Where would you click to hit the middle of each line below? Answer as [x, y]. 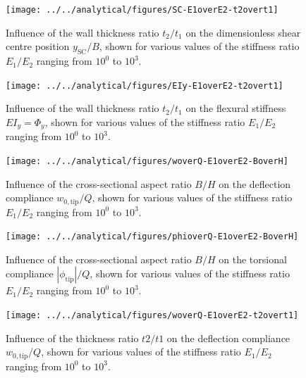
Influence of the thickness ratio [72, 338]
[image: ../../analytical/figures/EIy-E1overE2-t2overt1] [145, 86]
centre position [38, 46]
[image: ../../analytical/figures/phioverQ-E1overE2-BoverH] [152, 237]
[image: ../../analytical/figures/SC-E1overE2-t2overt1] [142, 10]
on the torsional [253, 259]
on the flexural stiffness [236, 108]
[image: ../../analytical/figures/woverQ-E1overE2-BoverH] [147, 161]
